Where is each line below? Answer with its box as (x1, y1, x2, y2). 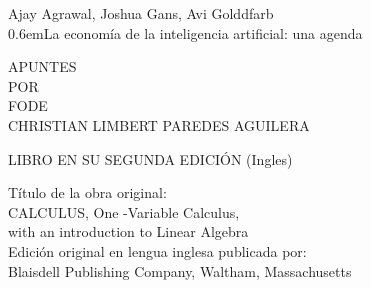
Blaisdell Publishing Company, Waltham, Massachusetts (8, 260, 352, 281)
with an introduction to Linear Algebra (8, 221, 249, 242)
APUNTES (8, 56, 77, 77)
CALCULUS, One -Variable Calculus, (8, 201, 240, 222)
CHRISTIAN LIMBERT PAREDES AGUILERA (8, 114, 310, 135)
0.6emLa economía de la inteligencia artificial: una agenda (8, 22, 363, 43)
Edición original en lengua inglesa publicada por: (8, 240, 307, 261)
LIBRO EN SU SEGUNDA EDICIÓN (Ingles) (8, 148, 293, 169)
